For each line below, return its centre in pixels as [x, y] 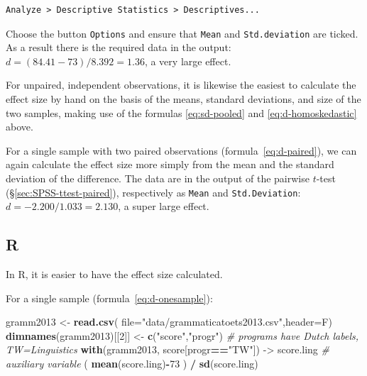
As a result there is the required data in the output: [119, 47]
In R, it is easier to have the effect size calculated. [114, 274]
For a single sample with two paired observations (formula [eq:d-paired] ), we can [181, 150]
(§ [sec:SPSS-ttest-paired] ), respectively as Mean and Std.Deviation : [153, 192]
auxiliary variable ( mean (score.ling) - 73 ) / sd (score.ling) [132, 364]
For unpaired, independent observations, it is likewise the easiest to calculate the [181, 85]
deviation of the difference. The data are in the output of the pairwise [158, 178]
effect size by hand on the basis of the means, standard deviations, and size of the [183, 99]
